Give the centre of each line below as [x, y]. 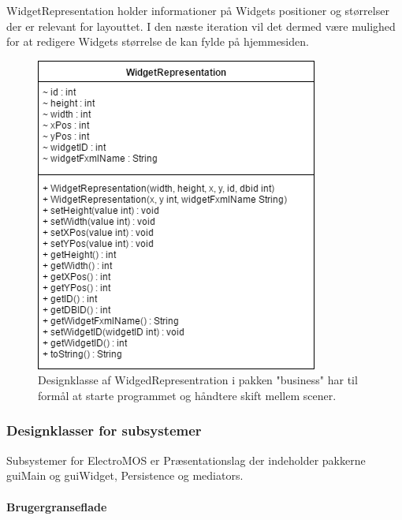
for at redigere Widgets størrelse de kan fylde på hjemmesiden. [158, 41]
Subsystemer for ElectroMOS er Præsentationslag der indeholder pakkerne [186, 460]
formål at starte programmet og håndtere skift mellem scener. [187, 395]
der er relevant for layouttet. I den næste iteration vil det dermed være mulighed [201, 26]
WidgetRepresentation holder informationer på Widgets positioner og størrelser [198, 10]
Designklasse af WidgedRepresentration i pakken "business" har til [198, 380]
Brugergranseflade [57, 506]
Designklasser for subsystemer [104, 430]
